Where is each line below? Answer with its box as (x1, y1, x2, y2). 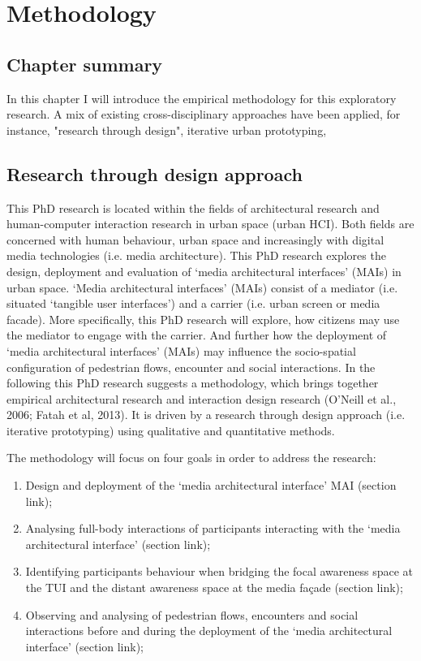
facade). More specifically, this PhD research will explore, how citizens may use (6, 310, 400, 327)
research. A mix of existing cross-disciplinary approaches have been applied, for (6, 106, 401, 123)
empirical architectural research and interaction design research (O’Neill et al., (6, 390, 397, 407)
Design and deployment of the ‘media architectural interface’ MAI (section (25, 477, 397, 494)
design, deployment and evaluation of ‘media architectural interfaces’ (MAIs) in (6, 262, 402, 279)
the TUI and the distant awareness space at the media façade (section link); (25, 579, 403, 596)
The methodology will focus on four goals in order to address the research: (6, 449, 376, 466)
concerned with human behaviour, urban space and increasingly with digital (6, 231, 384, 248)
